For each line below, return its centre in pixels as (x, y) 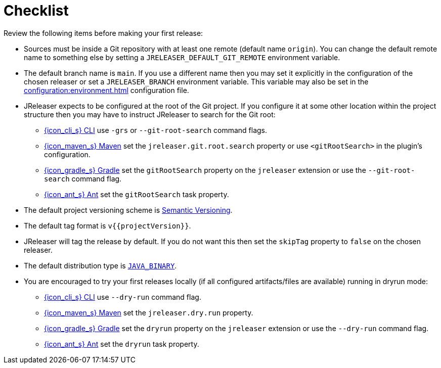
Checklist (36, 11)
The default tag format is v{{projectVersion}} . (107, 225)
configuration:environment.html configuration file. (106, 90)
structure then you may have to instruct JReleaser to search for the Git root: (150, 114)
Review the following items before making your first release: (103, 33)
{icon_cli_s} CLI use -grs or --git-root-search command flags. (156, 130)
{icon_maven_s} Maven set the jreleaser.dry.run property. (149, 312)
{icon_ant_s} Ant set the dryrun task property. (122, 344)
